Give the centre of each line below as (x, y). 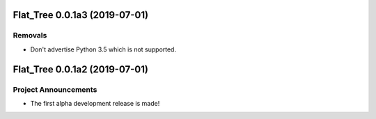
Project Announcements (55, 89)
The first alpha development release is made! (95, 103)
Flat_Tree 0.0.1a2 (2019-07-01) (81, 69)
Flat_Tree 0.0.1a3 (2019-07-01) (81, 15)
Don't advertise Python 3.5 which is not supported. (103, 49)
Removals (30, 35)
